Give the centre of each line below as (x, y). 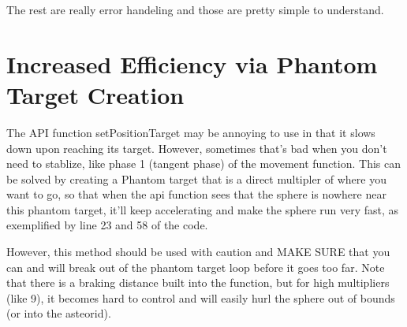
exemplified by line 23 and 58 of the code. (107, 225)
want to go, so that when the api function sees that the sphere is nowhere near (196, 194)
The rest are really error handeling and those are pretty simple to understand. (195, 9)
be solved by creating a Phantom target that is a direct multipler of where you (196, 178)
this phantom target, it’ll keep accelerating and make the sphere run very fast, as (203, 209)
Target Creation (95, 94)
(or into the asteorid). (59, 313)
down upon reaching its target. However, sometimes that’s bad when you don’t (197, 148)
